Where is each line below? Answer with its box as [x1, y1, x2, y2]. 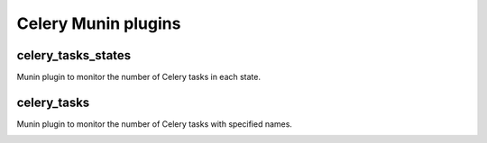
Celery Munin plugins [16, 13, 181, 33]
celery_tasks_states [16, 48, 132, 63]
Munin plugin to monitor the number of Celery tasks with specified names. [16, 118, 293, 130]
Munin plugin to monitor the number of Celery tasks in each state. [16, 72, 262, 83]
